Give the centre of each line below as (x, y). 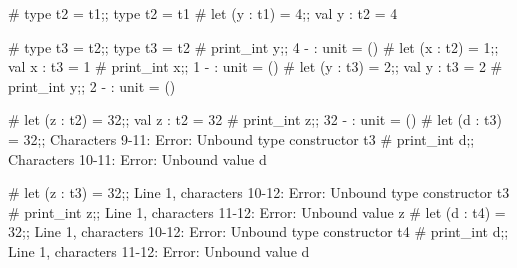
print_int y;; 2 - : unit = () (92, 85)
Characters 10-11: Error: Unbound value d (137, 158)
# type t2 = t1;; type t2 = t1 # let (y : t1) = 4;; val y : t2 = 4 (203, 13)
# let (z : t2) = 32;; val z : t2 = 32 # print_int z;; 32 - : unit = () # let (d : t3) (255, 119)
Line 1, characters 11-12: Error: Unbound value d (159, 250)
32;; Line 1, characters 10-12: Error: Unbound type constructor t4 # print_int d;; (258, 231)
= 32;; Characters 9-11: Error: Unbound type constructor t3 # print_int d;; (241, 138)
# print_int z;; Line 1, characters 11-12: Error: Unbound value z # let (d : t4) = (257, 211)
